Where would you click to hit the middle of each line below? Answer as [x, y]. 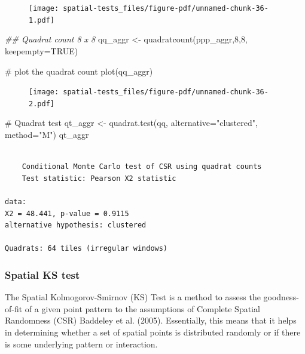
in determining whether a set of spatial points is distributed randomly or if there [153, 332]
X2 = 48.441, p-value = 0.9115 [67, 213]
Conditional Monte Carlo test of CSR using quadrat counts [142, 167]
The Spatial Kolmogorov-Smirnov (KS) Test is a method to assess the [133, 297]
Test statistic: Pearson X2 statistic [99, 178]
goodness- [281, 297]
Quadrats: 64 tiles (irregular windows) [86, 249]
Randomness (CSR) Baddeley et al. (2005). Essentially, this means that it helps [151, 320]
